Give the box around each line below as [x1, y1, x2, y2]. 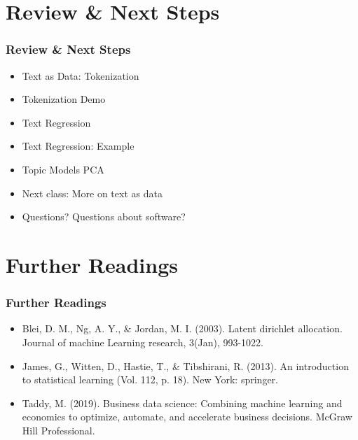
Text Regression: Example [22, 139, 135, 153]
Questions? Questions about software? [22, 209, 186, 224]
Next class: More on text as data [22, 185, 163, 200]
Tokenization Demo [22, 92, 106, 106]
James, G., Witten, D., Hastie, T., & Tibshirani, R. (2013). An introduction [22, 358, 349, 373]
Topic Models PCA [22, 162, 104, 176]
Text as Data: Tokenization [22, 68, 139, 83]
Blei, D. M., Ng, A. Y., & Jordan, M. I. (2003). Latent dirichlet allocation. [22, 321, 343, 336]
